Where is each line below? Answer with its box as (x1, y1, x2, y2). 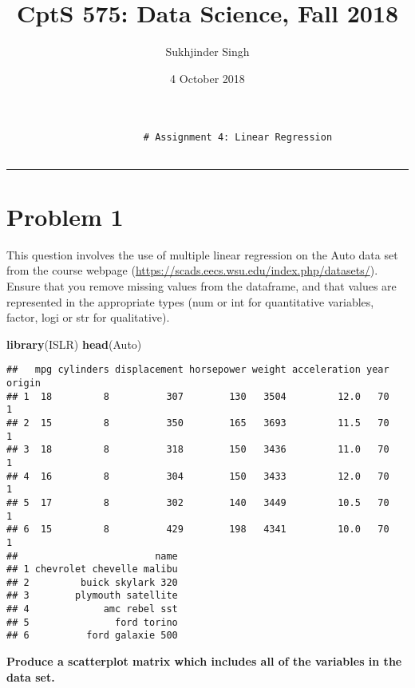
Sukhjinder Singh (165, 43, 250, 60)
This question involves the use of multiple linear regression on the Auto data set (6, 246, 398, 263)
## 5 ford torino (6, 616, 178, 628)
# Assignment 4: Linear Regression (143, 132, 333, 144)
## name (6, 550, 178, 562)
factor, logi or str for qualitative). (6, 309, 170, 326)
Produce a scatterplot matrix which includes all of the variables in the (6, 653, 402, 670)
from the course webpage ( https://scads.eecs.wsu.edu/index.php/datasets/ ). (6, 262, 378, 279)
